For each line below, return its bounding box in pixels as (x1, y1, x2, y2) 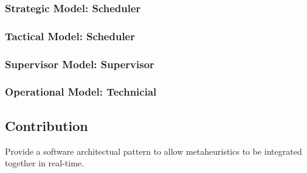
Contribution (5, 116, 88, 135)
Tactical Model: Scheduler (5, 28, 135, 43)
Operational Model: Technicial (5, 84, 157, 99)
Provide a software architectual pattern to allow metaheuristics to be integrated (5, 144, 302, 157)
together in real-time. (5, 157, 84, 169)
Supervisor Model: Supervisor (5, 56, 154, 71)
